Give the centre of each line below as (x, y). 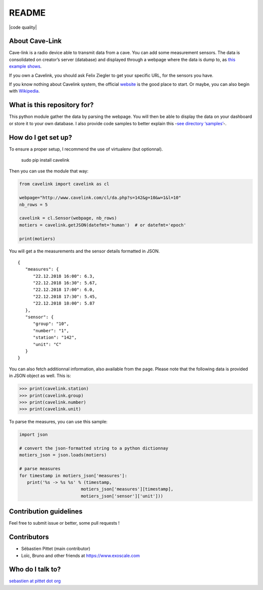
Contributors (29, 537)
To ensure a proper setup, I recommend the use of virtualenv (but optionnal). (86, 149)
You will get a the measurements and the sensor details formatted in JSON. (85, 251)
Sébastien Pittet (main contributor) (56, 549)
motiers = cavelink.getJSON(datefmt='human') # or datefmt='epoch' (103, 225)
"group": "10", (51, 324)
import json (34, 435)
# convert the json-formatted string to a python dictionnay (94, 448)
